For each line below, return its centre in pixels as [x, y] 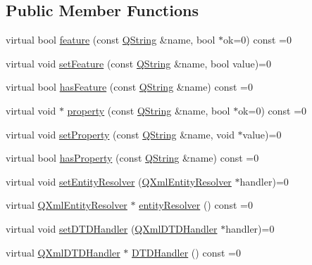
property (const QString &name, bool [149, 110]
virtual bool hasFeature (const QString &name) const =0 [129, 87]
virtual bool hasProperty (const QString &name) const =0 [132, 158]
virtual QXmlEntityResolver [67, 205]
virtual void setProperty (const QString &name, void [120, 134]
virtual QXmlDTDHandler [63, 252]
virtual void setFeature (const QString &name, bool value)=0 [138, 63]
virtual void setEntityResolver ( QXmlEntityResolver [119, 181]
